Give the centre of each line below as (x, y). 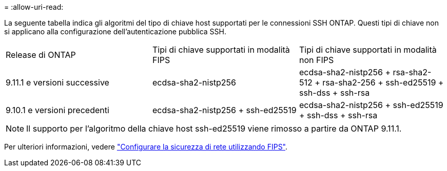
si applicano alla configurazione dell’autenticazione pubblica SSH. (115, 31)
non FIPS (316, 60)
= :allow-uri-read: (34, 7)
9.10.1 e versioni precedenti (57, 110)
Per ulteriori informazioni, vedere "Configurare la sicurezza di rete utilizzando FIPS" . (146, 147)
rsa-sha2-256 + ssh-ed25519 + (383, 82)
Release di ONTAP (41, 55)
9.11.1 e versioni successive (57, 82)
